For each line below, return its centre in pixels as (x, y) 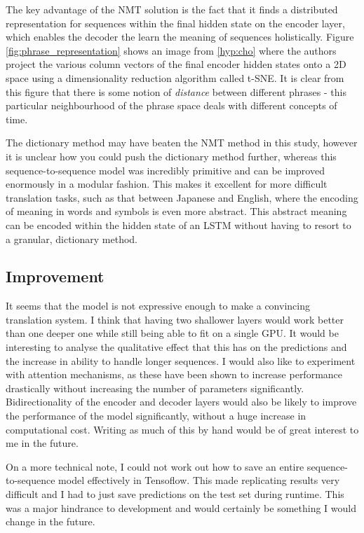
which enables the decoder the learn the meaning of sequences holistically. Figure (180, 37)
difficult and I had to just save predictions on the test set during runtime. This (175, 494)
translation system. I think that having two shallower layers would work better (175, 319)
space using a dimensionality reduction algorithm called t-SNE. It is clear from (175, 77)
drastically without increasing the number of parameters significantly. (155, 388)
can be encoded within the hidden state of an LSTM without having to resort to (178, 224)
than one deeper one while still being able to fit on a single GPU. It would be (172, 333)
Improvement (55, 276)
